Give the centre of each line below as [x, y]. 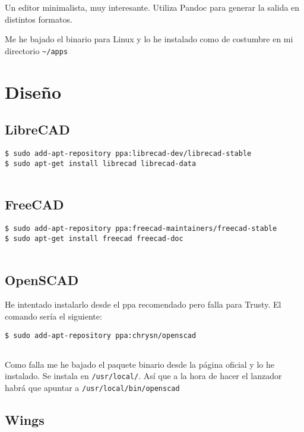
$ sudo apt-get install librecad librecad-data [101, 163]
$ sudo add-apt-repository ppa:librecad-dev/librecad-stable [128, 154]
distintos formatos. [39, 19]
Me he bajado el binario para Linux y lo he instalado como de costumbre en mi [149, 39]
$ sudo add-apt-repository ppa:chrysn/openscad [101, 335]
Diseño [33, 91]
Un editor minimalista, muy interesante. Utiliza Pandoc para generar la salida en [152, 7]
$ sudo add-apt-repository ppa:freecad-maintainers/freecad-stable [141, 229]
